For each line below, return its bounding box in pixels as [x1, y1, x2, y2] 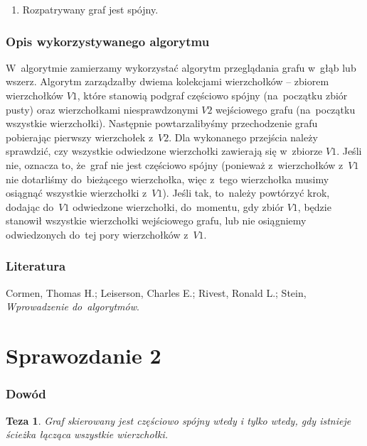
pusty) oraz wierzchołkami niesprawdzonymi [6, 102, 198, 116]
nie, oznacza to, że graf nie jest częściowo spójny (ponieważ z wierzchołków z [6, 157, 344, 172]
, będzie [297, 199, 331, 214]
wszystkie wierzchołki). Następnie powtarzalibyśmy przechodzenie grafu [6, 116, 318, 131]
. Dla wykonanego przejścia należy [169, 129, 318, 144]
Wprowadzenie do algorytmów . [6, 299, 139, 314]
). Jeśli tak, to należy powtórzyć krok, [162, 185, 330, 200]
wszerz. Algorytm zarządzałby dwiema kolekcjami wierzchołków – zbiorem [6, 74, 329, 89]
